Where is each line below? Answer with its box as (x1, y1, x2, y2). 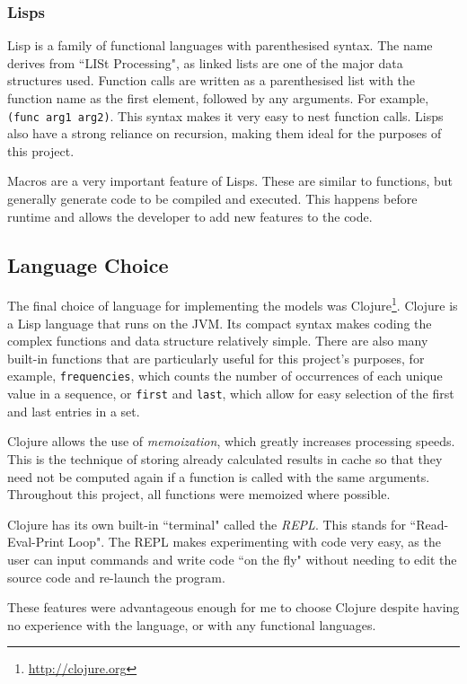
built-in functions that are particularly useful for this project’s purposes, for (7, 348, 425, 367)
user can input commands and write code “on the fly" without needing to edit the (7, 549, 457, 568)
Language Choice (7, 250, 169, 278)
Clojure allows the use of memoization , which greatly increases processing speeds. (7, 432, 455, 451)
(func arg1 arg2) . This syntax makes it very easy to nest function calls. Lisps (7, 106, 444, 125)
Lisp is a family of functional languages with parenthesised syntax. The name (7, 36, 433, 55)
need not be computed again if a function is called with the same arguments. (7, 467, 430, 486)
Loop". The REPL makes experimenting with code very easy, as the (68, 532, 441, 551)
